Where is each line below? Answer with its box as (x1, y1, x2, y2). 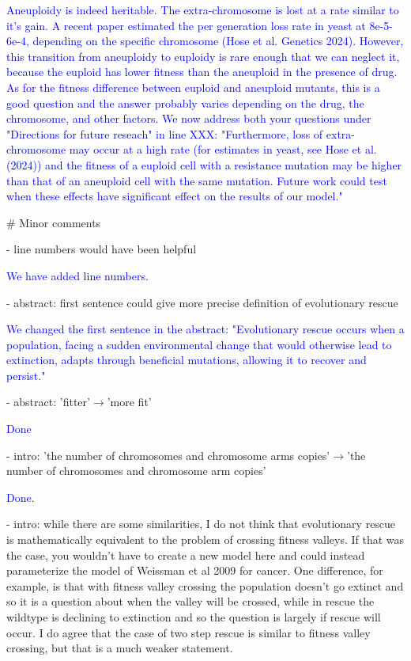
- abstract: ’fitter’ (6, 393, 90, 410)
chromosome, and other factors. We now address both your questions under (6, 110, 371, 127)
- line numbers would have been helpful (6, 241, 197, 257)
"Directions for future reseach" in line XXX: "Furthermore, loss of (6, 125, 323, 142)
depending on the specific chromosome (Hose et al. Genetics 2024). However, (32, 32, 404, 49)
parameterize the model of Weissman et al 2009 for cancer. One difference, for (6, 562, 383, 579)
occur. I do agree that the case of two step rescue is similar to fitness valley (6, 624, 371, 640)
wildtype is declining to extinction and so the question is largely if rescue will (6, 609, 381, 625)
